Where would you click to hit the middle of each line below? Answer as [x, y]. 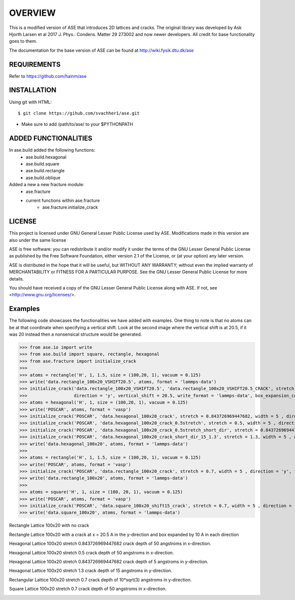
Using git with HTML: [30, 102]
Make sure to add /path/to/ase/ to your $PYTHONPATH [77, 124]
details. [16, 279]
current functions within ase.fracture [63, 200]
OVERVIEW [32, 13]
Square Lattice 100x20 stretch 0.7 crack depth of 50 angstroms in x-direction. [88, 589]
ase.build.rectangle [45, 171]
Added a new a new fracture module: [47, 185]
